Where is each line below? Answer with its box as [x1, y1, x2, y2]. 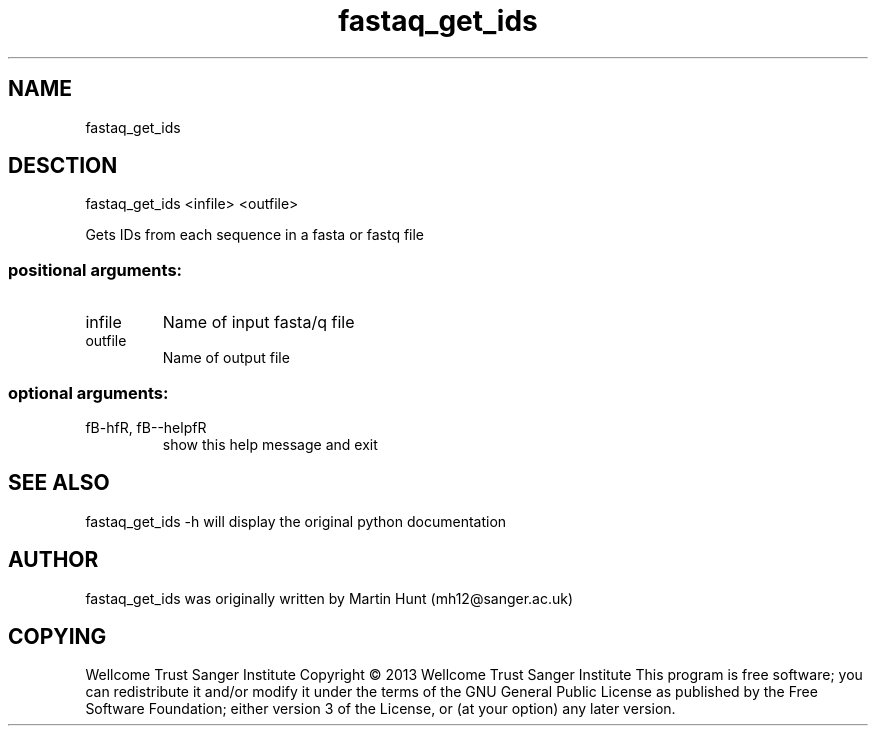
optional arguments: [8, 382, 169, 403]
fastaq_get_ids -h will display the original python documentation [85, 512, 507, 530]
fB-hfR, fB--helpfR [85, 418, 207, 436]
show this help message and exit [162, 435, 378, 453]
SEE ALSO [8, 470, 110, 496]
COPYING [8, 624, 107, 650]
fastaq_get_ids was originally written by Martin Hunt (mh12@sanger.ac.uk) [85, 589, 574, 607]
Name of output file [162, 349, 290, 367]
